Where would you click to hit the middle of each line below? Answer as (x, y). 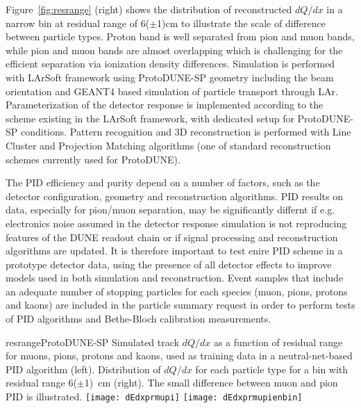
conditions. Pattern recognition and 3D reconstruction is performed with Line (186, 132)
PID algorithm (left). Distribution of (83, 369)
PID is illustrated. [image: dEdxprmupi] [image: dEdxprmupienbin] (154, 397)
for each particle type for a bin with (272, 369)
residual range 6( (41, 383)
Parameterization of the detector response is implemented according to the (165, 105)
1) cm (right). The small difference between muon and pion (211, 383)
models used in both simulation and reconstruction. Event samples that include (175, 278)
